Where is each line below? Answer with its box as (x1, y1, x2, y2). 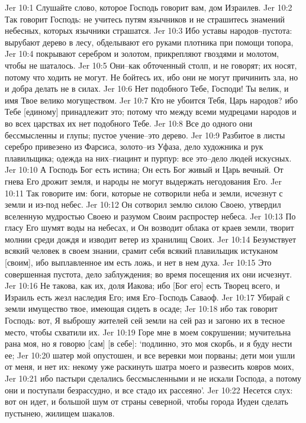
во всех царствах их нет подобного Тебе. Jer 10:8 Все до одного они (5, 117, 253, 129)
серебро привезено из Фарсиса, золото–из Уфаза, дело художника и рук (5, 140, 263, 153)
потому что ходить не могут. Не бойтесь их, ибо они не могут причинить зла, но (5, 70, 298, 83)
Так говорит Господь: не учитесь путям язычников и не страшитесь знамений (5, 12, 285, 25)
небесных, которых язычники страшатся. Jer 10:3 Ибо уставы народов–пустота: (5, 24, 292, 37)
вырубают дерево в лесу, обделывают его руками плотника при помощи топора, (5, 35, 294, 48)
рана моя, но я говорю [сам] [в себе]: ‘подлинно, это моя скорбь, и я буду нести (5, 337, 292, 350)
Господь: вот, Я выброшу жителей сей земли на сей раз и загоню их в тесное (5, 314, 285, 327)
